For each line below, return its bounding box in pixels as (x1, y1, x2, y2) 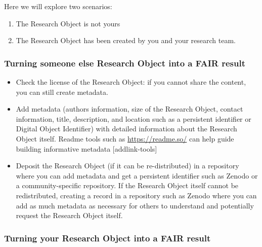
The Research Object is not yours (16, 18, 120, 28)
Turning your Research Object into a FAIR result (4, 231, 211, 244)
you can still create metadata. (16, 86, 108, 97)
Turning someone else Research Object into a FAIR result (4, 56, 246, 69)
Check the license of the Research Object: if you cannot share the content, (16, 77, 246, 87)
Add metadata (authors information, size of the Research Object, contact (16, 103, 243, 114)
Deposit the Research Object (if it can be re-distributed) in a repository (16, 160, 239, 171)
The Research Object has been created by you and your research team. (16, 35, 236, 46)
